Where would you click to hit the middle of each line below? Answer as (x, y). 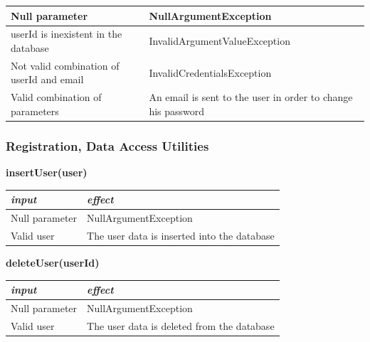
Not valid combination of (65, 65)
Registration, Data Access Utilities (107, 145)
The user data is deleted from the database (181, 325)
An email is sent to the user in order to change (251, 97)
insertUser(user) (47, 172)
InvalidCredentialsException (210, 72)
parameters (35, 111)
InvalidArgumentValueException (220, 41)
